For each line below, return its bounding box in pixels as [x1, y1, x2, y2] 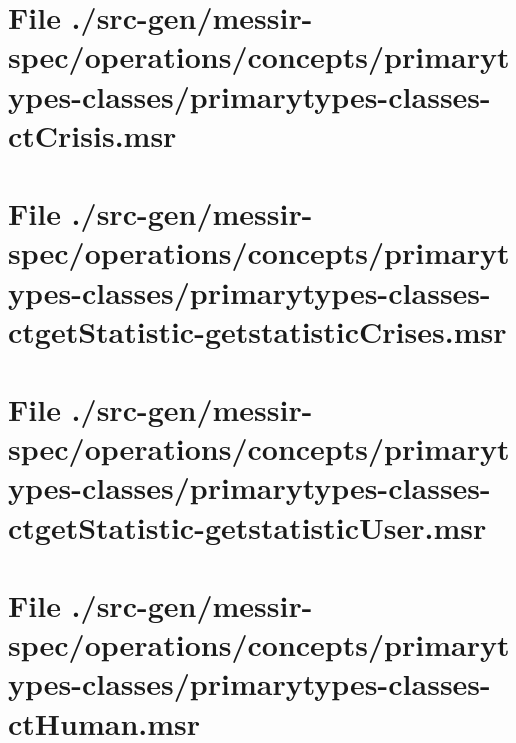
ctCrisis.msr [8, 114, 177, 155]
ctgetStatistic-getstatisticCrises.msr [8, 310, 507, 351]
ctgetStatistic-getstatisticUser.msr [8, 506, 487, 547]
